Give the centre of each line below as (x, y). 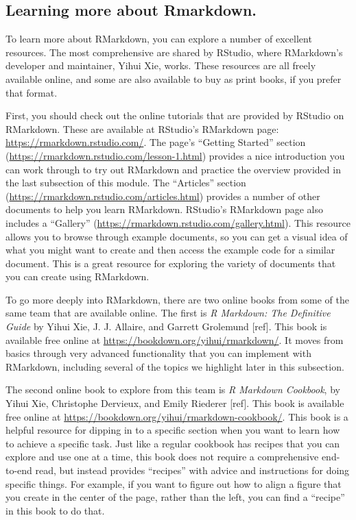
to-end (19, 470)
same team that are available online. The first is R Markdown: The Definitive (168, 313)
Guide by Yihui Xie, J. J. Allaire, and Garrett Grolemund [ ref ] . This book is (166, 326)
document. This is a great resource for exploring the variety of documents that (171, 263)
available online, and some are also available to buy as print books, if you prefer (174, 78)
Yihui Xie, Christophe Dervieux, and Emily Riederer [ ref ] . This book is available (175, 403)
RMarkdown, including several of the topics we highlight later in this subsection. (175, 366)
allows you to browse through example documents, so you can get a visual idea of (177, 236)
